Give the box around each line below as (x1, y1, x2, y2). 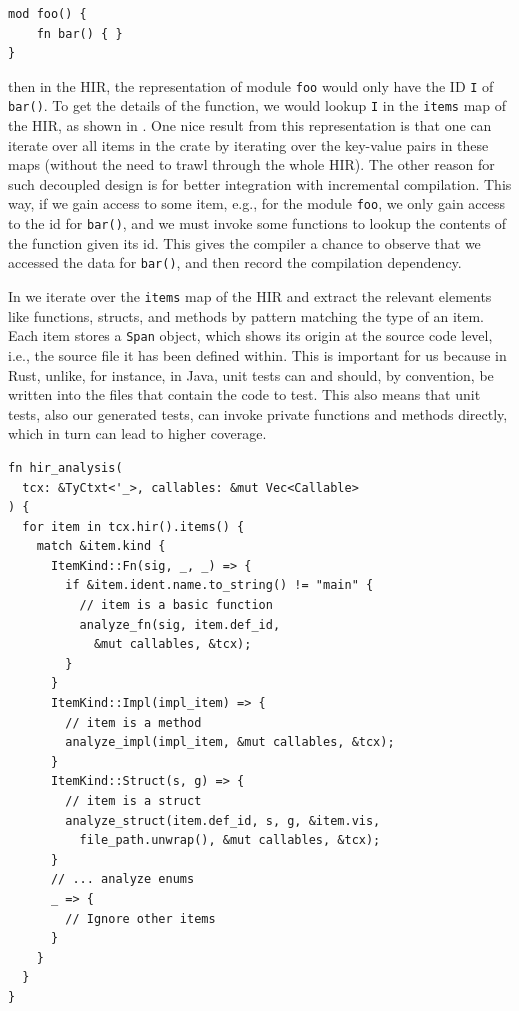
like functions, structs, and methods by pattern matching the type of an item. (8, 305, 485, 326)
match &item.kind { (36, 539, 166, 554)
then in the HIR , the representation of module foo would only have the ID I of (8, 75, 494, 96)
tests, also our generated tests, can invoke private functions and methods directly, (8, 403, 508, 424)
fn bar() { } (36, 26, 123, 41)
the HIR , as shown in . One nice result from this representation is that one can (8, 115, 492, 136)
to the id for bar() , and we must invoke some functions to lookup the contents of (8, 213, 507, 234)
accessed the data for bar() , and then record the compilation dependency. (8, 252, 462, 273)
